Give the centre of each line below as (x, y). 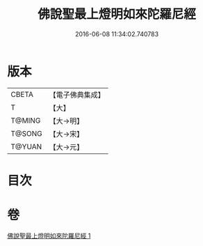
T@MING (26, 121)
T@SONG (27, 133)
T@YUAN (26, 146)
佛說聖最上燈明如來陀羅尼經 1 (49, 236)
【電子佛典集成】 (77, 95)
